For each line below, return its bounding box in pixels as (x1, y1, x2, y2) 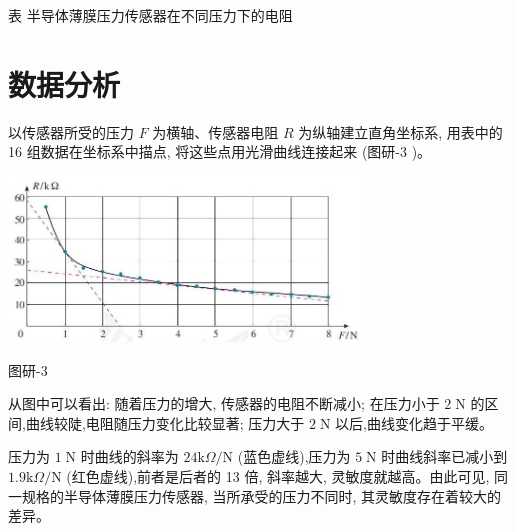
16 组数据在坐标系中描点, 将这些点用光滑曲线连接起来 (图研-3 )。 (8, 141, 432, 162)
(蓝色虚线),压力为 (237, 446, 351, 467)
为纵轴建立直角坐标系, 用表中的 (298, 121, 503, 142)
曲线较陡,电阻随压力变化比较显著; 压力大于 (25, 412, 305, 433)
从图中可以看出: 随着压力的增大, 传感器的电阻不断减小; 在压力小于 (8, 393, 440, 414)
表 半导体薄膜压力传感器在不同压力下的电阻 (8, 5, 293, 25)
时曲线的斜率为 (80, 446, 179, 467)
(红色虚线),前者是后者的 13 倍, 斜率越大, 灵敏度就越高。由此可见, (66, 466, 490, 487)
